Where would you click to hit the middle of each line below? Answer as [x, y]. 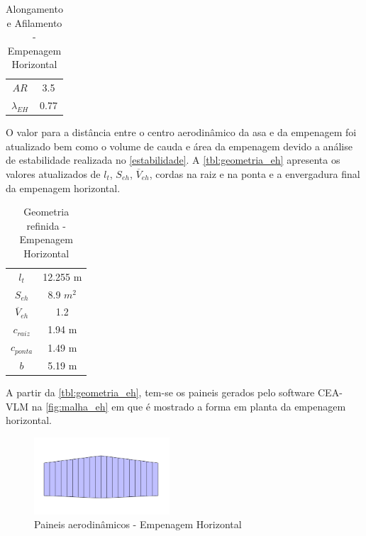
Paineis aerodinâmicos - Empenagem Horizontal [138, 524]
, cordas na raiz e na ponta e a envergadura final [255, 173]
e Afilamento [34, 22]
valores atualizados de [53, 173]
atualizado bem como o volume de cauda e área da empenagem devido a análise [179, 146]
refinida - [46, 225]
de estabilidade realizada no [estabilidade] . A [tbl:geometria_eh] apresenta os [173, 160]
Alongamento [34, 9]
